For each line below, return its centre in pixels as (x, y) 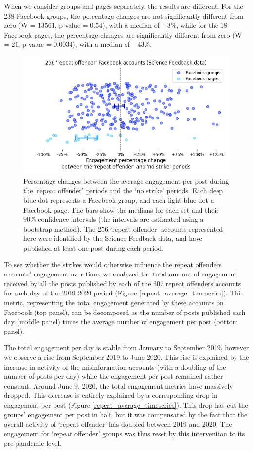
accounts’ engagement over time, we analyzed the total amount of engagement (120, 274)
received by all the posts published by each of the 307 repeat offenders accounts (123, 283)
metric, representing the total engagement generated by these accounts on (114, 302)
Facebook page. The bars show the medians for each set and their (121, 209)
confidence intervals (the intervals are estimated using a (121, 219)
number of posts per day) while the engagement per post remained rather (114, 376)
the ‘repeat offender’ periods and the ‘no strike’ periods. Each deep (123, 190)
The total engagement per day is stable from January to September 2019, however (126, 347)
